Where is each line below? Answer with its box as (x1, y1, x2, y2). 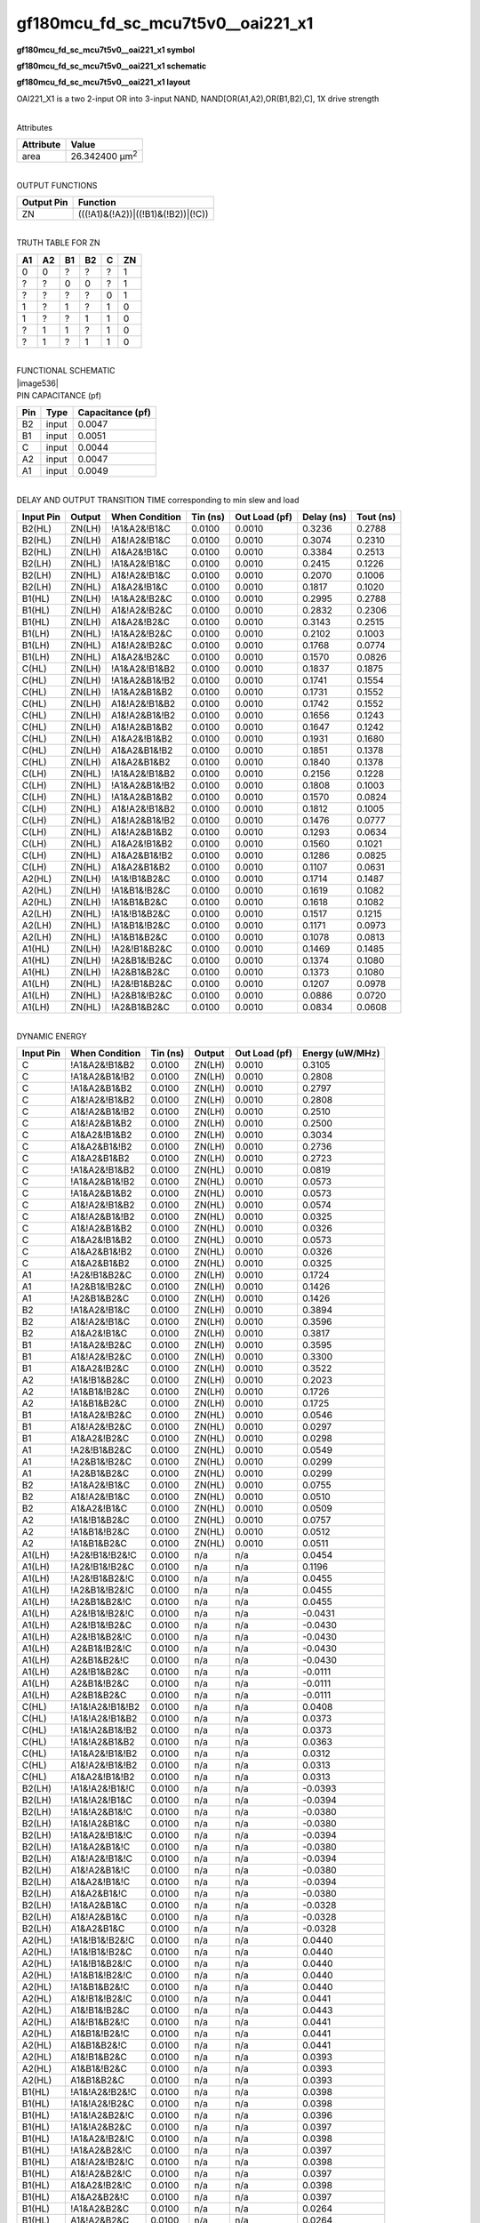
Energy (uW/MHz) (302, 1047, 380, 1059)
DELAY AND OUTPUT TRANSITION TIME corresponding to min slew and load (16, 494, 300, 505)
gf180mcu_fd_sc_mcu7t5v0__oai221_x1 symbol (16, 44, 196, 55)
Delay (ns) (302, 511, 347, 524)
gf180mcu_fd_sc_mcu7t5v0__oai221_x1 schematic (16, 60, 207, 71)
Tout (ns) (356, 511, 396, 524)
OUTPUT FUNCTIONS (16, 180, 98, 190)
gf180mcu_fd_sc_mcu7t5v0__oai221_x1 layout (16, 76, 191, 88)
